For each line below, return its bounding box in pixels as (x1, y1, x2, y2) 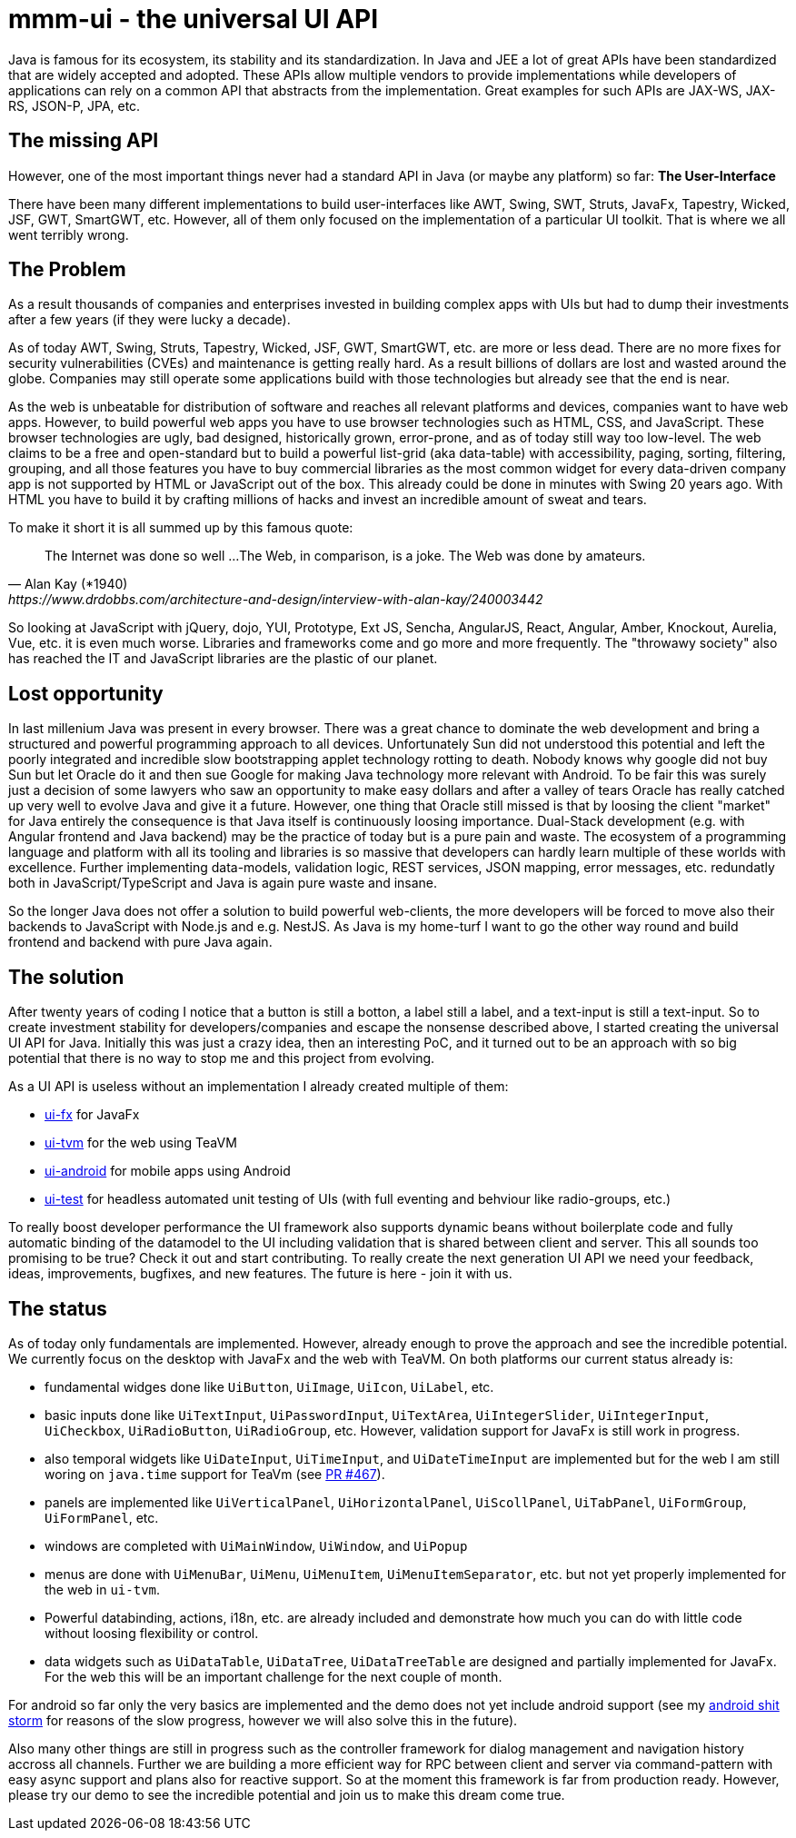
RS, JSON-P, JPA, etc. (8, 97, 141, 114)
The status (8, 1297, 107, 1320)
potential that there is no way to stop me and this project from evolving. (8, 1050, 435, 1067)
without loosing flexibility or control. (45, 1624, 259, 1641)
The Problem (8, 258, 126, 282)
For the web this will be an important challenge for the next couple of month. (45, 1668, 502, 1684)
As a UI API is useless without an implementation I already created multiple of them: (8, 1078, 509, 1095)
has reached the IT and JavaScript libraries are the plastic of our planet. (8, 651, 438, 667)
